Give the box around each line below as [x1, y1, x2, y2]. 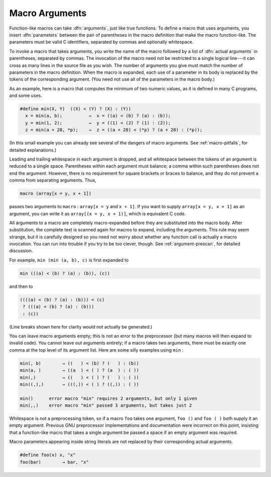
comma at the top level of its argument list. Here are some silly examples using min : [9, 347, 184, 353]
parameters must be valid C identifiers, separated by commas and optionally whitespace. [9, 39, 194, 45]
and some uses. [9, 93, 43, 99]
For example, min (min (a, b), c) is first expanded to [9, 257, 129, 263]
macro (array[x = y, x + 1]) [20, 191, 92, 197]
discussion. [9, 248, 33, 254]
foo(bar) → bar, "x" [20, 459, 89, 465]
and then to [9, 283, 33, 289]
